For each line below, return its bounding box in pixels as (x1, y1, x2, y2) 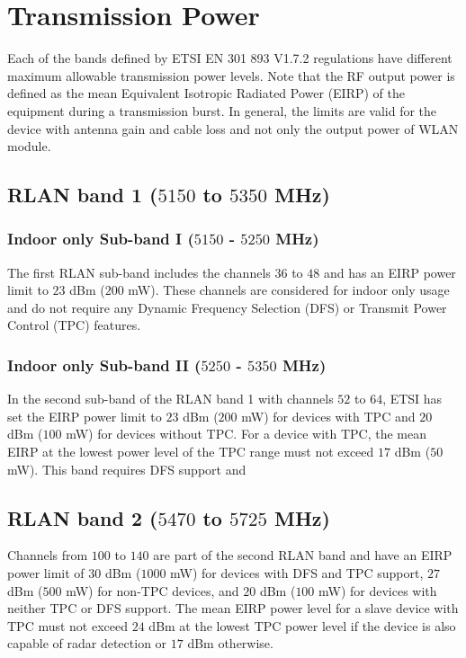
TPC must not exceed (7, 616, 129, 635)
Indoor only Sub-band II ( (7, 353, 202, 376)
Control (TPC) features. (7, 316, 141, 334)
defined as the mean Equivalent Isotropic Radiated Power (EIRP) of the (7, 84, 406, 102)
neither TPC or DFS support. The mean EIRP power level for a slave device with (7, 599, 459, 618)
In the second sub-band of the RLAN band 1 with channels (7, 389, 334, 408)
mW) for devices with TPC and (241, 406, 416, 425)
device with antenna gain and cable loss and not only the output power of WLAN (7, 119, 459, 138)
